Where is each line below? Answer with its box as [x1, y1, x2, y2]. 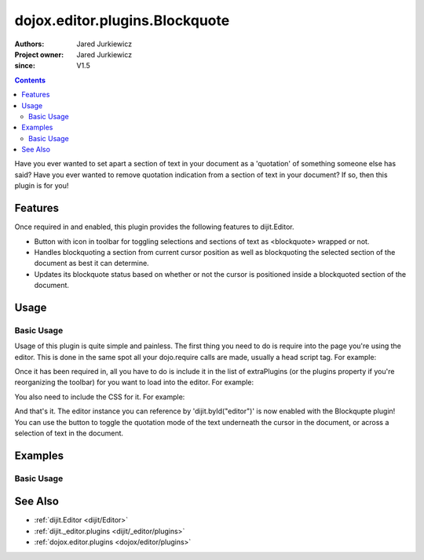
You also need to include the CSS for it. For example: [14, 392, 185, 402]
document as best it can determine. [34, 259, 149, 268]
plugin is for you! [14, 181, 69, 191]
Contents [14, 75, 46, 85]
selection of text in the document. [14, 428, 124, 438]
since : [14, 61, 35, 71]
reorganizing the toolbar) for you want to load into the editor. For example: [14, 377, 254, 387]
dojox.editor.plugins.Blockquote [14, 12, 230, 29]
